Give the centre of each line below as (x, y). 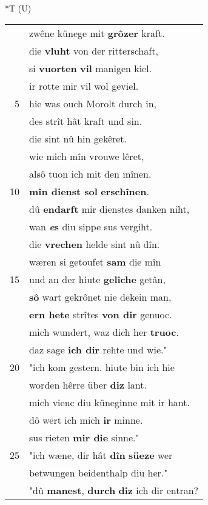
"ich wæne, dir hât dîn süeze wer (101, 455)
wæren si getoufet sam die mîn (95, 261)
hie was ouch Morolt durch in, (93, 103)
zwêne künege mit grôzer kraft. (97, 33)
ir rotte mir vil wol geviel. (84, 85)
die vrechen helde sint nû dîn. (95, 244)
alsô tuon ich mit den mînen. (90, 173)
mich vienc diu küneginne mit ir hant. (109, 402)
